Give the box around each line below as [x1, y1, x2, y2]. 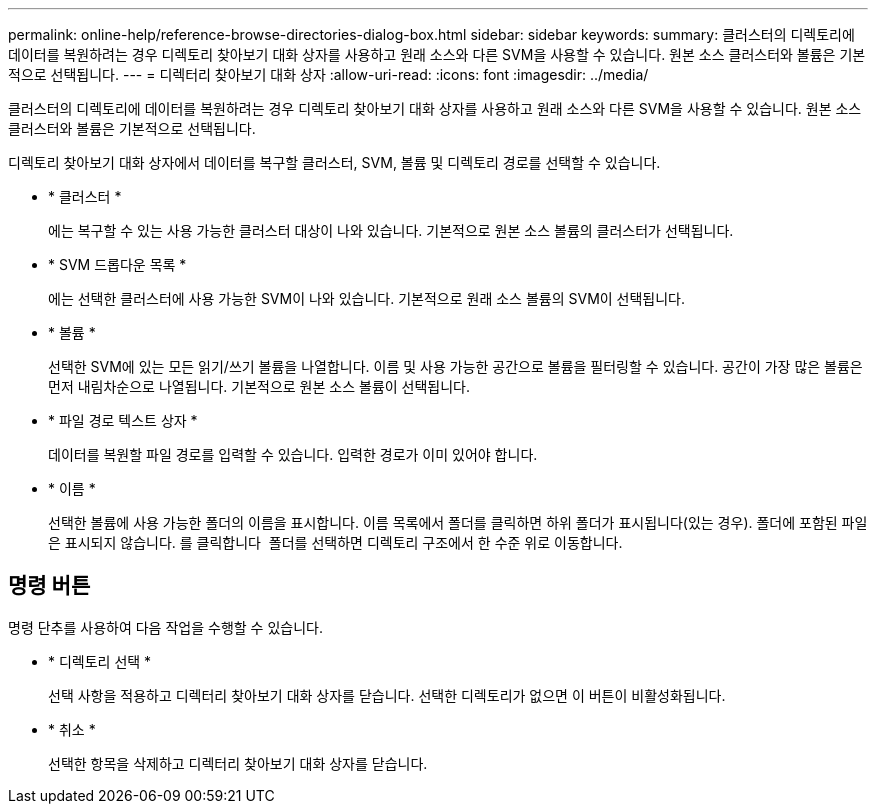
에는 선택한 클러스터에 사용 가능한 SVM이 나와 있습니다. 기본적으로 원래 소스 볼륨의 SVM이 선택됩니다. [48, 290, 686, 307]
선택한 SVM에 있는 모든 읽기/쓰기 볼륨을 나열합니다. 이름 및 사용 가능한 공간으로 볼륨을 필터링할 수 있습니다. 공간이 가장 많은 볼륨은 [48, 358, 863, 375]
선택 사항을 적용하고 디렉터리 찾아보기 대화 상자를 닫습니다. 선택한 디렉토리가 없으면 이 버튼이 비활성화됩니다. [48, 686, 726, 704]
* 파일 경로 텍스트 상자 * [48, 412, 198, 429]
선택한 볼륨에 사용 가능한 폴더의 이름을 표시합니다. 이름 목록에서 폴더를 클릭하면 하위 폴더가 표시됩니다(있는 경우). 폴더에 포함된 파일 [48, 514, 868, 531]
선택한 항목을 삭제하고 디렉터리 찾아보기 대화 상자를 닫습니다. [48, 754, 428, 772]
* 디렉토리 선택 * [48, 652, 152, 670]
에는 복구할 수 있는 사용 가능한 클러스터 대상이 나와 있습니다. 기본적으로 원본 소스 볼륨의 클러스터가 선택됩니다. [48, 222, 734, 239]
